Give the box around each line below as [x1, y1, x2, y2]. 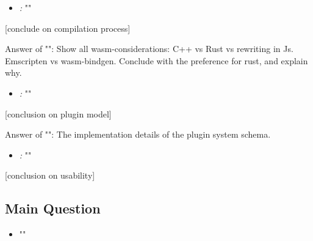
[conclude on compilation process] [5, 21, 131, 34]
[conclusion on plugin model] [5, 107, 112, 120]
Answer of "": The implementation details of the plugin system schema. [5, 128, 271, 141]
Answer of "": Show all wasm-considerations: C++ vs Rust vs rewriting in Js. [5, 42, 293, 55]
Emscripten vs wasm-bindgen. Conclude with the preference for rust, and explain [5, 54, 308, 67]
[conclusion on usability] [5, 169, 95, 182]
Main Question [5, 199, 101, 218]
